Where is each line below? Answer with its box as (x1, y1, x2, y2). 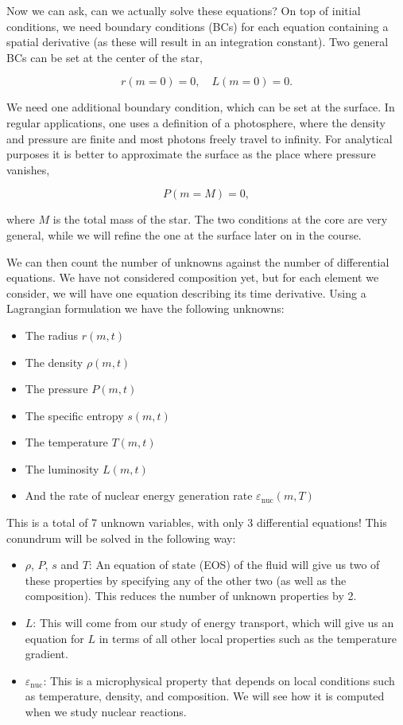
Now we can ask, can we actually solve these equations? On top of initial (6, 2, 361, 18)
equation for (25, 630, 84, 646)
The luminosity (25, 460, 99, 477)
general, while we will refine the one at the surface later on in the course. (6, 226, 362, 243)
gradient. (25, 645, 68, 662)
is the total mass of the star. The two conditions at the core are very (52, 211, 388, 228)
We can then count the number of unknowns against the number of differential (6, 253, 389, 270)
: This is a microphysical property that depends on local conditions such (43, 672, 395, 688)
